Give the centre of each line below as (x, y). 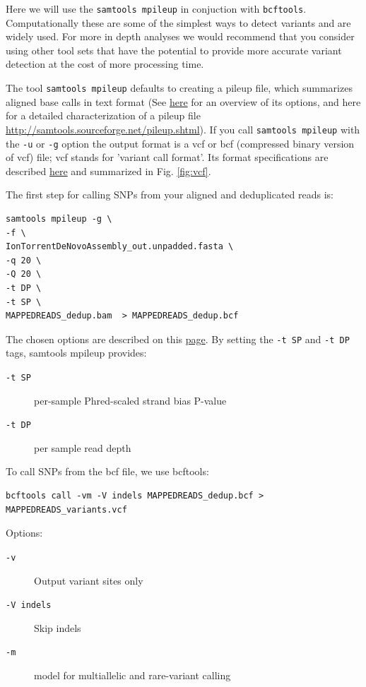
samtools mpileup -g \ (59, 219)
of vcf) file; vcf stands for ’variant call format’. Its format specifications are (167, 157)
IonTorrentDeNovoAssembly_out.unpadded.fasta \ (120, 247)
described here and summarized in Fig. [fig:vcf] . (108, 171)
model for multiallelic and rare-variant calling (132, 675)
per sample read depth (83, 447)
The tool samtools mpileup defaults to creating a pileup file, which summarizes (179, 88)
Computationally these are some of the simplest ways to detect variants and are (178, 22)
